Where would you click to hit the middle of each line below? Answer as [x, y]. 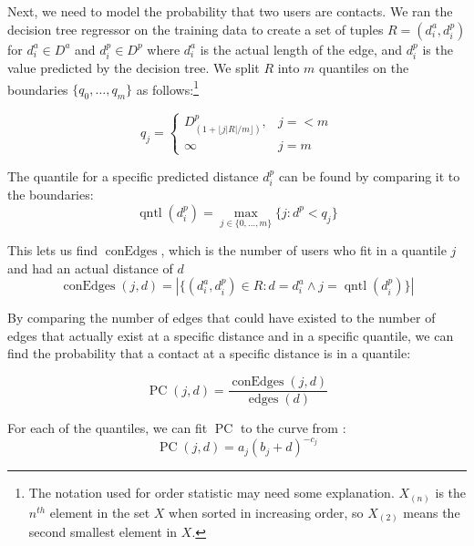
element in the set [100, 512]
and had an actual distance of [90, 268]
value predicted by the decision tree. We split [134, 68]
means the [432, 512]
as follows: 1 [167, 88]
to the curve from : [293, 428]
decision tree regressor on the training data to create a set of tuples [196, 29]
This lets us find [53, 250]
